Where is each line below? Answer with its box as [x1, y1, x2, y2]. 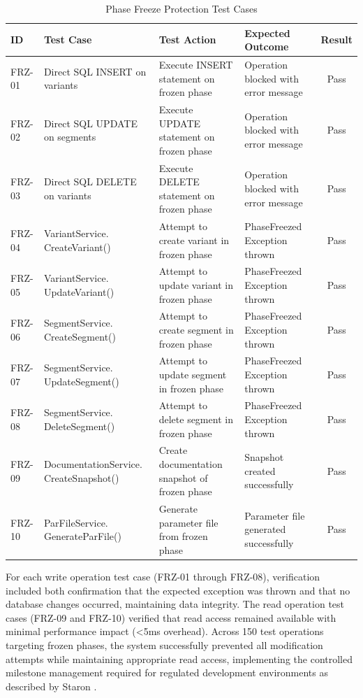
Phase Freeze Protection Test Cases [105, 1, 258, 15]
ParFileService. [43, 515, 108, 529]
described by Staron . [6, 678, 97, 693]
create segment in [158, 322, 234, 336]
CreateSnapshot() [43, 470, 119, 485]
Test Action [158, 32, 216, 47]
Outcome [244, 39, 289, 54]
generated [244, 522, 286, 536]
